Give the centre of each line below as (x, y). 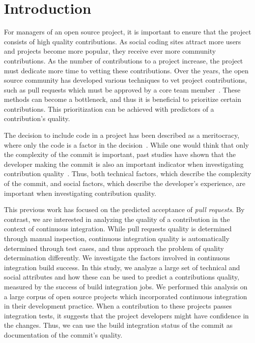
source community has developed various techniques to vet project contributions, (126, 80)
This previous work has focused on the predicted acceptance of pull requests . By (124, 209)
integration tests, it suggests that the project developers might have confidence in (127, 315)
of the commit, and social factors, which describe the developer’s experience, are (125, 183)
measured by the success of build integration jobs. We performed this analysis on (126, 286)
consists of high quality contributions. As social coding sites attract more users (123, 41)
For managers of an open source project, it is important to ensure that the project (128, 32)
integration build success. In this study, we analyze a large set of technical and (122, 267)
